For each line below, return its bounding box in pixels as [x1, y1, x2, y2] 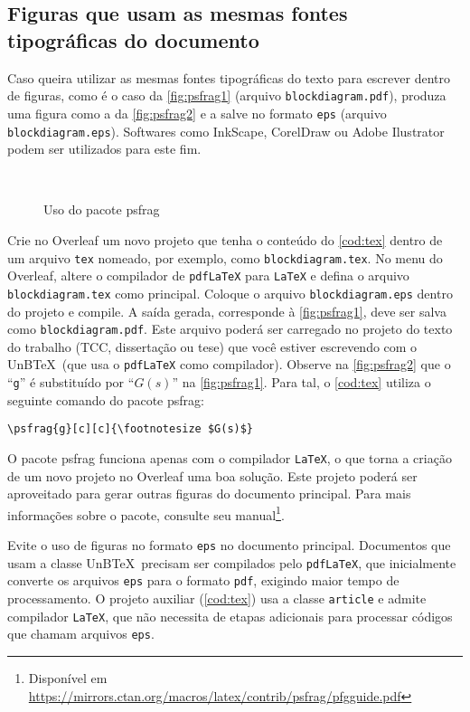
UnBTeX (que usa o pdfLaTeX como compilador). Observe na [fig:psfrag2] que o [7, 355, 451, 374]
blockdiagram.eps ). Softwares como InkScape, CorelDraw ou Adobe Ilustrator [7, 121, 445, 140]
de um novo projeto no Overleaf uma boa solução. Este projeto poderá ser [7, 466, 418, 485]
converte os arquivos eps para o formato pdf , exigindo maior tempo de [7, 571, 399, 590]
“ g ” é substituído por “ [7, 373, 135, 391]
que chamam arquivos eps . [7, 624, 155, 643]
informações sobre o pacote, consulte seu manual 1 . [7, 502, 285, 524]
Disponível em [28, 668, 108, 687]
